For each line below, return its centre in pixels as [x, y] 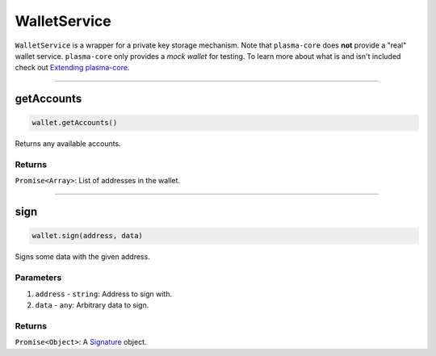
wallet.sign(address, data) [87, 236]
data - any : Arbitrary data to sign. [92, 305]
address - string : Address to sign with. [104, 294]
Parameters [38, 278]
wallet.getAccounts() [75, 123]
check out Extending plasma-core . [72, 68]
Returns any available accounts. [68, 144]
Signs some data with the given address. [83, 257]
